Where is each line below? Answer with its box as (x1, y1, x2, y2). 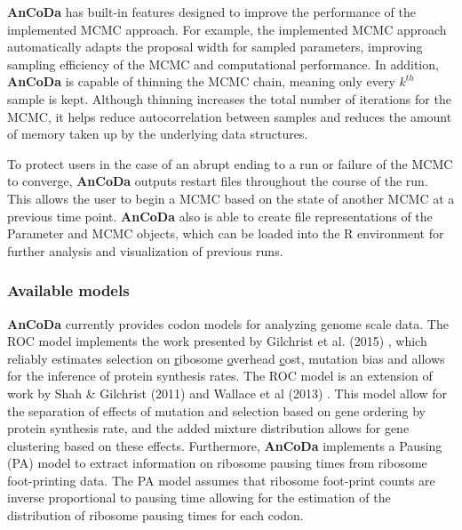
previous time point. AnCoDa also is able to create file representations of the (7, 206, 433, 225)
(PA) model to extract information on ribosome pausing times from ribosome (7, 454, 427, 472)
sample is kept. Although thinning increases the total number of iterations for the (7, 89, 451, 108)
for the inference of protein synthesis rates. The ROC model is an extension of (7, 366, 433, 385)
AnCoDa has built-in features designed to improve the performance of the (7, 3, 416, 20)
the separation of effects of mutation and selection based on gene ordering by (7, 401, 426, 420)
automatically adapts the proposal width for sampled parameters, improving (7, 37, 423, 56)
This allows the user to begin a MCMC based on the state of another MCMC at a (7, 189, 455, 207)
